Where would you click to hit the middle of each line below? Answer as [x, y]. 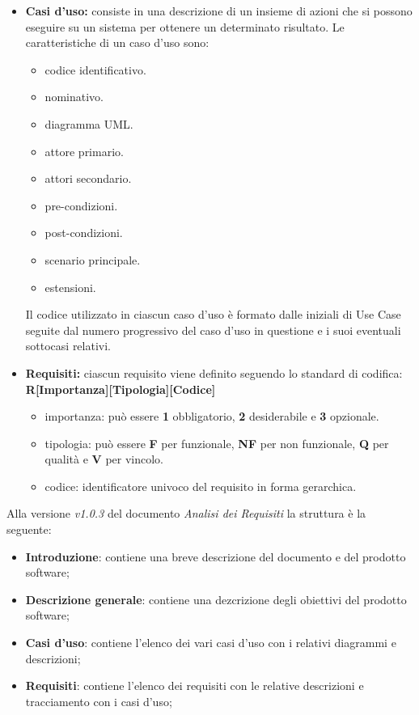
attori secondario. [88, 178]
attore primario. [84, 151]
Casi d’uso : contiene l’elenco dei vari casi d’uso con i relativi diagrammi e [211, 643]
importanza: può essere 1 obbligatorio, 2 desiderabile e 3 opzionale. [212, 416]
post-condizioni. [84, 233]
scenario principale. [93, 259]
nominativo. [74, 97]
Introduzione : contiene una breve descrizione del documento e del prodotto [216, 556]
